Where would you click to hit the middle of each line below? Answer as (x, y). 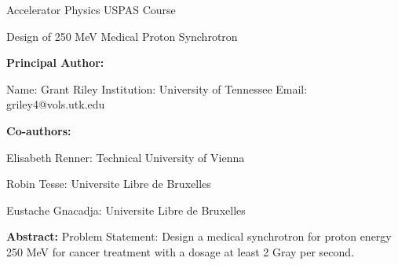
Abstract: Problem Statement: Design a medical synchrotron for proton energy (199, 236)
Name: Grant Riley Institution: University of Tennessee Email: (157, 88)
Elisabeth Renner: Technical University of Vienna (126, 157)
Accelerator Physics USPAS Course (91, 9)
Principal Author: (55, 63)
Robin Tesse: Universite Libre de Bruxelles (109, 184)
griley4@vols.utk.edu (56, 104)
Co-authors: (39, 130)
